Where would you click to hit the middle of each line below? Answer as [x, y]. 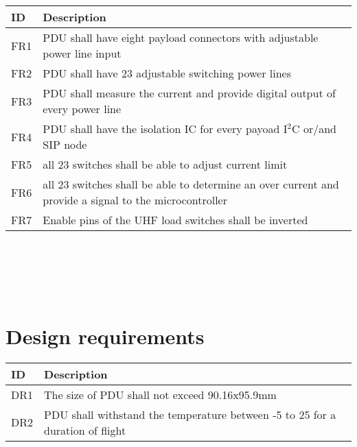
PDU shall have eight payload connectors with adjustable [181, 37]
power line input [82, 53]
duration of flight [85, 430]
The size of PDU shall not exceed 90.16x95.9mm [160, 394]
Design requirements [105, 336]
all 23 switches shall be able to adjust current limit [165, 164]
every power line [82, 109]
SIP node [65, 144]
